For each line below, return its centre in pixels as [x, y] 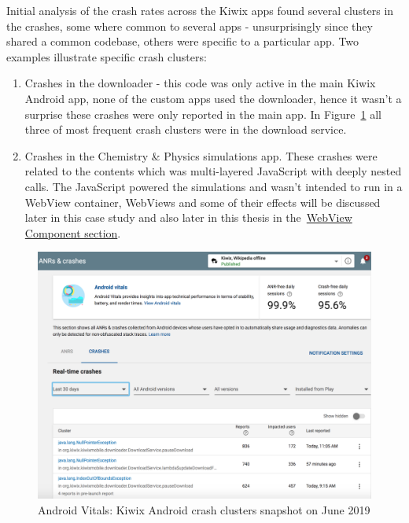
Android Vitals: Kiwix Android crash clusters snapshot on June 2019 [204, 509]
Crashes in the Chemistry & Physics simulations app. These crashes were [201, 155]
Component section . [73, 232]
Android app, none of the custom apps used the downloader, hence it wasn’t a [213, 98]
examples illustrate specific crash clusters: [107, 56]
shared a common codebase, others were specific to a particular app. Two [183, 41]
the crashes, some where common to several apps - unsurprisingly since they [190, 26]
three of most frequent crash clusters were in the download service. [186, 129]
